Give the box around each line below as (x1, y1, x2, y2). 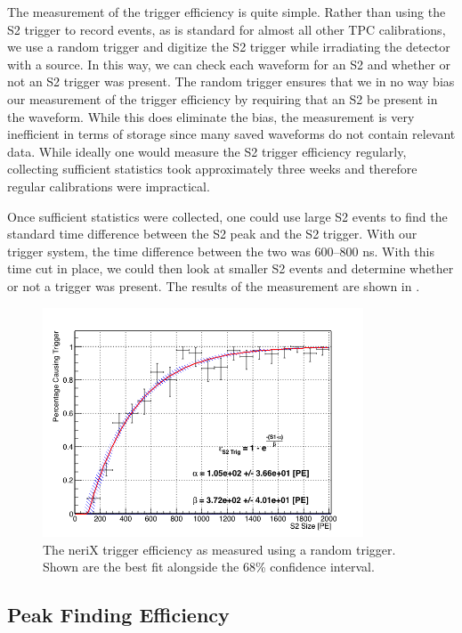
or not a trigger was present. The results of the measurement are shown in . (7, 276, 420, 295)
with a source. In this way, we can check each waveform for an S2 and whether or (7, 54, 451, 73)
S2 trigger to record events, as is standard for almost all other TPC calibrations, (7, 20, 446, 38)
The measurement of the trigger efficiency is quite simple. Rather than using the (7, 3, 446, 20)
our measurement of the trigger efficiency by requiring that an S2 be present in (7, 89, 438, 108)
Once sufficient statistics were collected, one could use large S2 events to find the (7, 207, 448, 225)
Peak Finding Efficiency (7, 601, 230, 629)
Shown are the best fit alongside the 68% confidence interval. (43, 557, 375, 576)
